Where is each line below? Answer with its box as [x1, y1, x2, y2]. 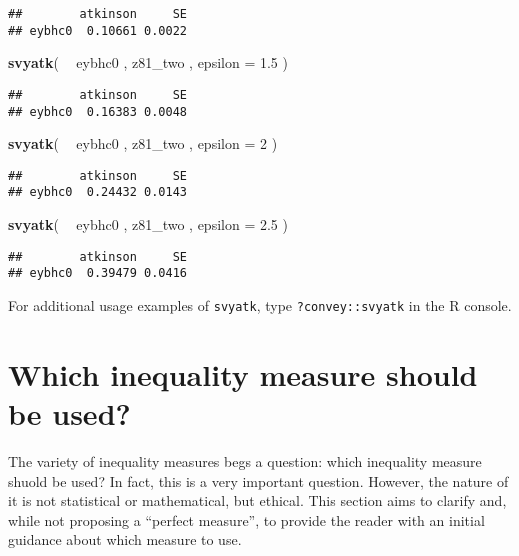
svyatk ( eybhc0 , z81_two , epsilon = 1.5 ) [8, 52, 288, 73]
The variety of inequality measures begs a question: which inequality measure [8, 451, 482, 471]
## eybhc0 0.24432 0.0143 [8, 185, 187, 200]
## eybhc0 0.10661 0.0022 [8, 23, 187, 38]
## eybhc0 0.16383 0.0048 [8, 104, 187, 119]
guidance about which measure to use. [8, 529, 242, 550]
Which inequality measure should [8, 353, 478, 394]
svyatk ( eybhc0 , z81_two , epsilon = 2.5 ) [8, 214, 288, 235]
